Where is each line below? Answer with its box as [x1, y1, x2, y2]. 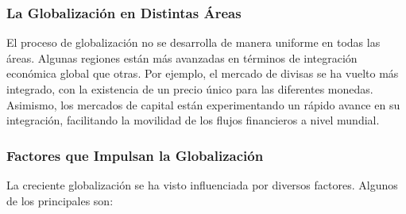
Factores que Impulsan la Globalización [6, 145, 264, 165]
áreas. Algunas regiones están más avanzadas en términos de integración [6, 49, 358, 66]
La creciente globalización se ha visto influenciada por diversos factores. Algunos [6, 177, 398, 193]
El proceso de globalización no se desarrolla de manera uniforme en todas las [6, 34, 381, 51]
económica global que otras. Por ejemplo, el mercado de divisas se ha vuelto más [6, 65, 399, 82]
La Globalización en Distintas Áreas [6, 2, 242, 22]
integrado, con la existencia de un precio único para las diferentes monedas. [6, 81, 373, 97]
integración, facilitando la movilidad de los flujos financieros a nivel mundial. [6, 112, 380, 128]
